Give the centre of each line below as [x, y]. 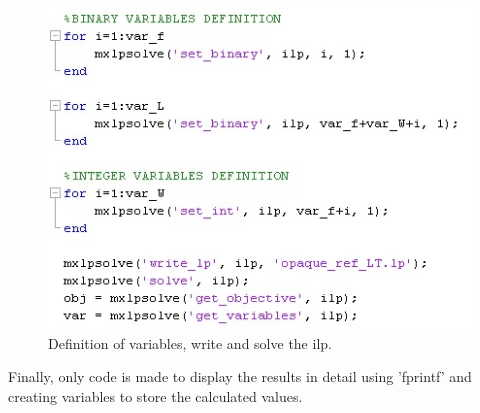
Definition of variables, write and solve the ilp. [190, 342]
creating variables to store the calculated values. [155, 395]
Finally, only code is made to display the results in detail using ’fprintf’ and [240, 376]
